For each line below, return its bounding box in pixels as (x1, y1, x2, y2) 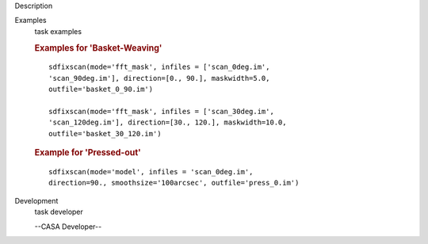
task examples (34, 26, 82, 36)
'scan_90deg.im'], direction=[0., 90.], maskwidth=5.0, (48, 74, 270, 82)
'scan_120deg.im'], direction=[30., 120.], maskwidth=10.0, (48, 118, 287, 127)
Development (14, 196, 59, 205)
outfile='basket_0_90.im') (48, 85, 154, 94)
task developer (34, 207, 83, 217)
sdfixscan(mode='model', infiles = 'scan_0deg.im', (48, 167, 254, 177)
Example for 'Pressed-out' (34, 147, 142, 158)
